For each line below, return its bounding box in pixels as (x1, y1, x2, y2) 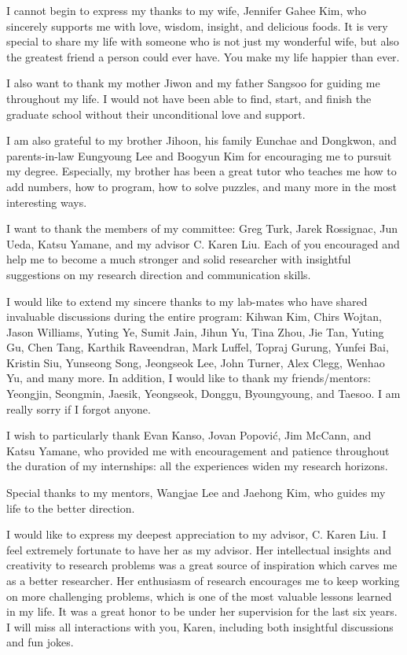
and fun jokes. (6, 634, 74, 650)
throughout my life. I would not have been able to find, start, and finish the (6, 90, 372, 106)
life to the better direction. (6, 499, 135, 516)
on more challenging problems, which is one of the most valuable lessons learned (6, 587, 392, 604)
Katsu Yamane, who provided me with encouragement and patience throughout (6, 442, 390, 458)
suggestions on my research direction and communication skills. (6, 266, 311, 282)
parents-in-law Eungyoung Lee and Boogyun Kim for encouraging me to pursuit (6, 147, 392, 164)
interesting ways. (6, 193, 87, 210)
